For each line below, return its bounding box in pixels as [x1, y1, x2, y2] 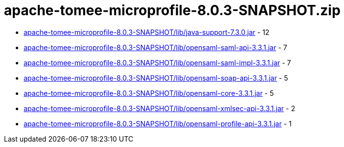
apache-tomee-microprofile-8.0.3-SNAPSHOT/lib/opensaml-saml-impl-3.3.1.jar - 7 [24, 58, 291, 67]
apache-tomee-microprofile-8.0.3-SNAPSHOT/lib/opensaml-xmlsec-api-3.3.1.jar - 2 [24, 104, 295, 113]
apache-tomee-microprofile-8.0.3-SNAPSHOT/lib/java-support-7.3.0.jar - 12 [24, 28, 270, 36]
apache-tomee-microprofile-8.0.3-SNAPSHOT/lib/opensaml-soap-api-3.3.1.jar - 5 [24, 73, 288, 82]
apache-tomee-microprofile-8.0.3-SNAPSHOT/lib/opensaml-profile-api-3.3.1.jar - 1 [24, 119, 292, 128]
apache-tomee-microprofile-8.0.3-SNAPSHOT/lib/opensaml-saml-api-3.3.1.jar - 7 [24, 43, 287, 52]
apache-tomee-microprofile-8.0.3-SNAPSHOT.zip [4, 2, 341, 19]
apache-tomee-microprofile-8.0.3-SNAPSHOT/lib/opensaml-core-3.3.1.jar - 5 [24, 88, 274, 97]
